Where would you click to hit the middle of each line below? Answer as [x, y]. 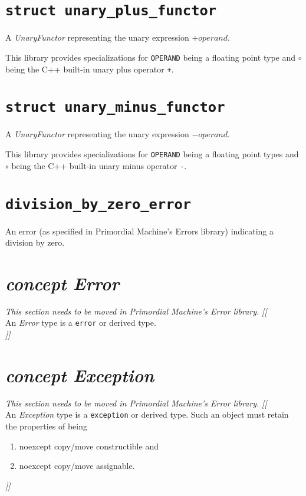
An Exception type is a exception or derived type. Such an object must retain [147, 414]
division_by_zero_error [98, 204]
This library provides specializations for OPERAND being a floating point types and [152, 154]
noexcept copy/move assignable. [77, 466]
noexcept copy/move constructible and [89, 446]
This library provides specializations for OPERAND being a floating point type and [151, 57]
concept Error [62, 283]
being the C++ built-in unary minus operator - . [99, 165]
